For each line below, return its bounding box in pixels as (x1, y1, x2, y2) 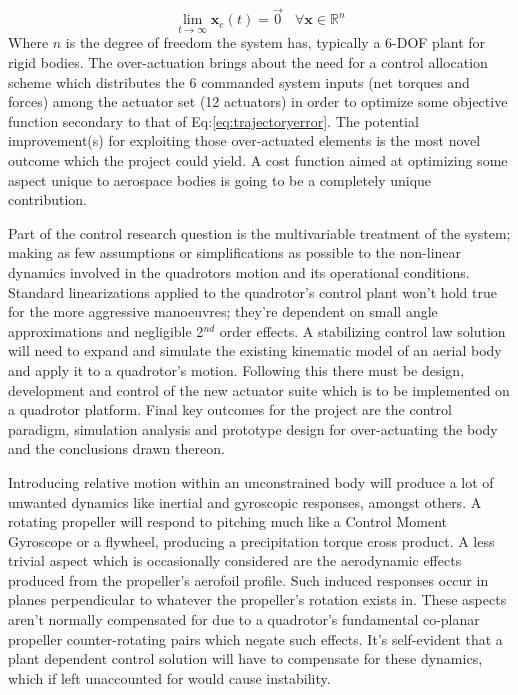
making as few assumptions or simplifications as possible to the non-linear (8, 242, 462, 263)
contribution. (8, 189, 88, 210)
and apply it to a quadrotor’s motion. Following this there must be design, (8, 359, 465, 380)
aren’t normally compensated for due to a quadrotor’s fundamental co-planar (8, 609, 480, 630)
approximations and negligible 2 (8, 320, 204, 341)
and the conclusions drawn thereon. (8, 438, 225, 459)
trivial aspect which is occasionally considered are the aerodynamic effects (8, 550, 462, 571)
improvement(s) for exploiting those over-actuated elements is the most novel (8, 130, 481, 151)
